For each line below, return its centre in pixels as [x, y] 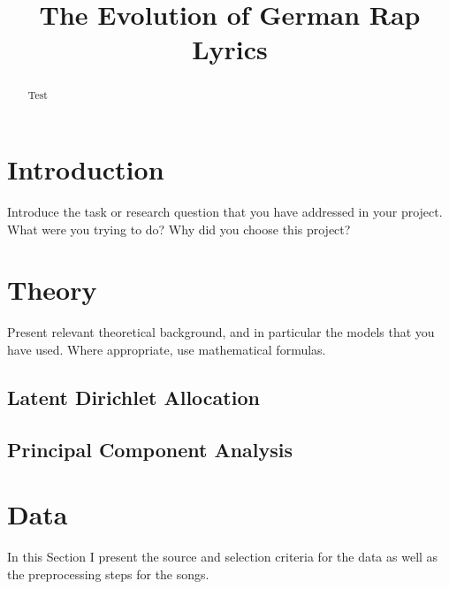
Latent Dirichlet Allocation [133, 397]
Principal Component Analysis [150, 449]
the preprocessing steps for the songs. [108, 574]
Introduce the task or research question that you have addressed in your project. [225, 211]
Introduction [86, 169]
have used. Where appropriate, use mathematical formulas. [167, 349]
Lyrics [230, 49]
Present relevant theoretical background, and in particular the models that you [221, 332]
